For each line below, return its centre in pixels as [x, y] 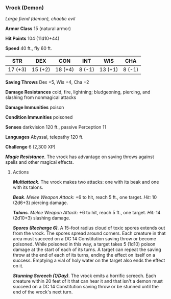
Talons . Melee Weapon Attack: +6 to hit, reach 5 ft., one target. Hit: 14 [87, 213]
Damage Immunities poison [35, 107]
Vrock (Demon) [25, 8]
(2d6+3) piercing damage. [40, 203]
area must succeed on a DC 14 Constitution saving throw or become [84, 239]
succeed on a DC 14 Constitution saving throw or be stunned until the [86, 287]
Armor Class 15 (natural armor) [38, 29]
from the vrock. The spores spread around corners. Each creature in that [89, 233]
